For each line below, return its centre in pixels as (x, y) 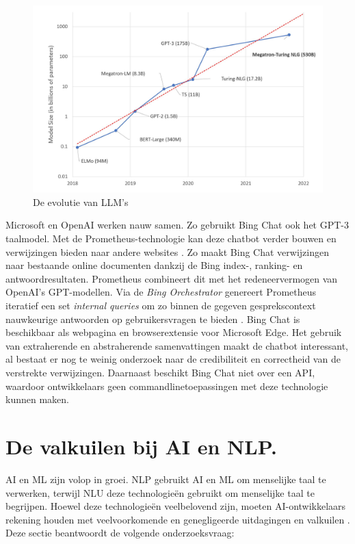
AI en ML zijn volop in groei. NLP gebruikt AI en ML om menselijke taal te (166, 479)
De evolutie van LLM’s (81, 202)
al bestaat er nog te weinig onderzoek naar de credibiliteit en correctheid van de (173, 359)
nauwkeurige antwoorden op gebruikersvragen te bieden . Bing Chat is (153, 319)
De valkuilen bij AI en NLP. (141, 446)
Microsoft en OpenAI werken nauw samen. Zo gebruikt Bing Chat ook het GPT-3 (177, 225)
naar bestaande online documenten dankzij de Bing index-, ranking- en (154, 265)
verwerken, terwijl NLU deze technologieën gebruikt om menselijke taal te (160, 492)
